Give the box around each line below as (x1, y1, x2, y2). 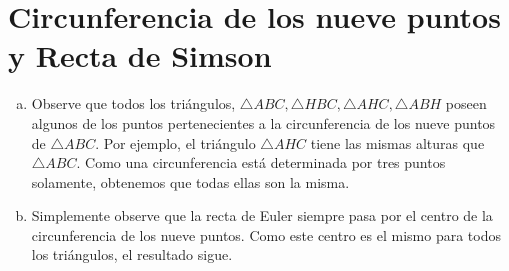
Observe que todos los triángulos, (31, 93, 236, 114)
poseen (445, 93, 487, 114)
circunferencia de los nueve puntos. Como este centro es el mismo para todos (31, 224, 501, 245)
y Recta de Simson (8, 35, 272, 76)
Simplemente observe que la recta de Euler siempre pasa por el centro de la (31, 205, 493, 226)
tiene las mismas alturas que (310, 132, 485, 153)
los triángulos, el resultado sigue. (31, 244, 233, 265)
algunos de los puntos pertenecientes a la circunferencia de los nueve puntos (31, 112, 496, 133)
